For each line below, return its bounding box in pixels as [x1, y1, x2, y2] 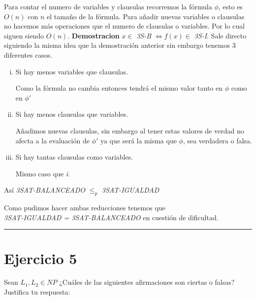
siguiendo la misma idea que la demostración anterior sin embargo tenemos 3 [4, 40, 236, 50]
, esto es [218, 1, 243, 11]
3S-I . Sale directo [194, 30, 247, 40]
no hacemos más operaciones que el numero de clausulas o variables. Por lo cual [4, 21, 245, 31]
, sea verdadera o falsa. [183, 135, 252, 145]
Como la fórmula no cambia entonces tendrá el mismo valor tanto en [15, 83, 223, 93]
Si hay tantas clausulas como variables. [15, 152, 133, 162]
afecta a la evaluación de [15, 135, 90, 145]
